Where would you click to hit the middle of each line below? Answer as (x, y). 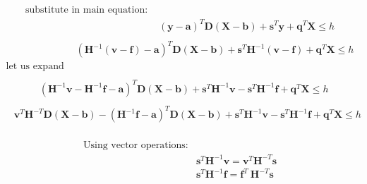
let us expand (35, 67)
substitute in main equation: (86, 10)
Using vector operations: (136, 146)
